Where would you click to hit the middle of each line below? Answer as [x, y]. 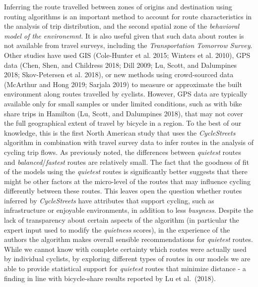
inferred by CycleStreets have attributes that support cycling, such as [109, 200]
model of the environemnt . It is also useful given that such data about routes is [124, 35]
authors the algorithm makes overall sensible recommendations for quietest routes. [129, 239]
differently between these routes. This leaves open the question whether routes [123, 191]
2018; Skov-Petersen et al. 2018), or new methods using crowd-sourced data [119, 74]
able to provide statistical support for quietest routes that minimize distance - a [125, 268]
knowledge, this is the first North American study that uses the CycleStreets [120, 132]
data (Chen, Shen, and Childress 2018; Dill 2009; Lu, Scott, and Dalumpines [121, 65]
